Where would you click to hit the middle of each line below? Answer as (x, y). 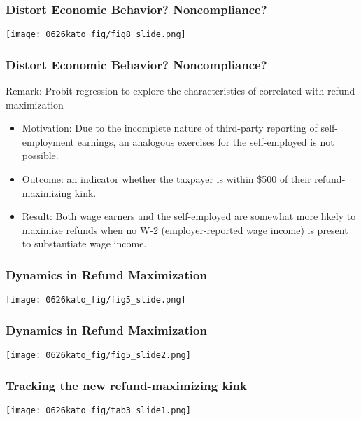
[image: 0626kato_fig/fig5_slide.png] (96, 300)
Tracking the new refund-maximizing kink (126, 385)
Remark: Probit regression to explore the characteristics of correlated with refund (180, 91)
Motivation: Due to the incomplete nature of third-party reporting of (170, 128)
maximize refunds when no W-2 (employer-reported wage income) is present (185, 229)
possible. (40, 155)
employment (48, 141)
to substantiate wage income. (84, 243)
